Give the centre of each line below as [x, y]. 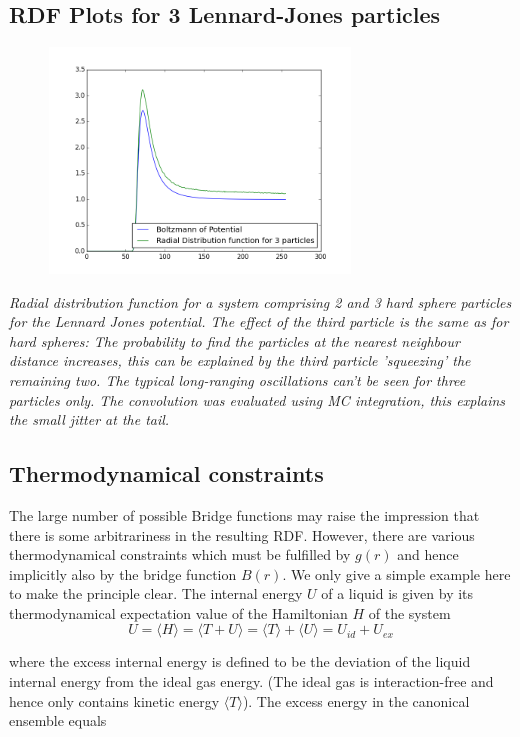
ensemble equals [58, 720]
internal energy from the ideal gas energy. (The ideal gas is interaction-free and [251, 681]
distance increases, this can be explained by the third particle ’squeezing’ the [240, 360]
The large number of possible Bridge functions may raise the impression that [244, 514]
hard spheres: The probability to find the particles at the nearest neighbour [234, 340]
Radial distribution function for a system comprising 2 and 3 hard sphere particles [260, 301]
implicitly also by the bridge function [123, 573]
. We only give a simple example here [396, 573]
